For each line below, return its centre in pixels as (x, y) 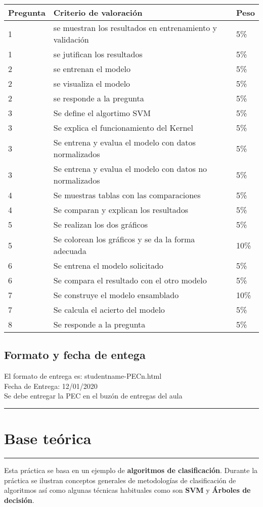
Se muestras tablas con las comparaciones (127, 195)
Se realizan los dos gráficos (100, 224)
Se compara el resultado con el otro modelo (130, 280)
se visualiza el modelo (92, 83)
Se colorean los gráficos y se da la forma (124, 239)
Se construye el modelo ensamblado (116, 295)
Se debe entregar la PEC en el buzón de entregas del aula (93, 396)
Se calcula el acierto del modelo (109, 310)
